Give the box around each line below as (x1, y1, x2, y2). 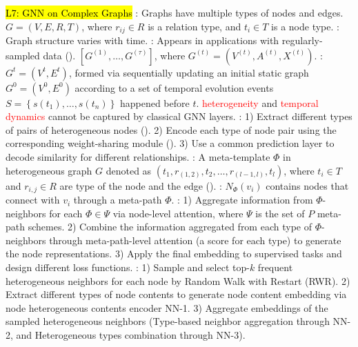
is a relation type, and (148, 19, 241, 33)
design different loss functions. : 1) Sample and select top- (6, 260, 250, 275)
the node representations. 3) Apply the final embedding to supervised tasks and (6, 246, 342, 261)
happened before (119, 95, 190, 110)
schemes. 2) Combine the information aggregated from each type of (28, 219, 312, 234)
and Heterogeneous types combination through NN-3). (16, 328, 246, 341)
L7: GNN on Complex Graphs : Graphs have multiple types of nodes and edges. (6, 6, 344, 19)
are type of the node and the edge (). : (59, 178, 222, 192)
